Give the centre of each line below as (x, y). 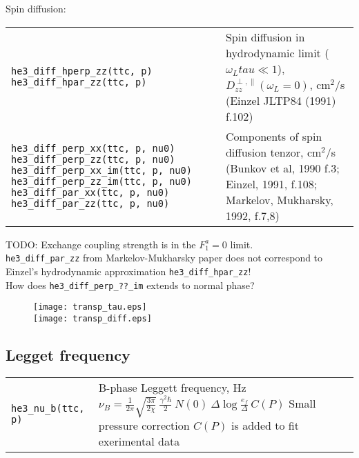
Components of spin (274, 136)
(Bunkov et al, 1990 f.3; (282, 168)
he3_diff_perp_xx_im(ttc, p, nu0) (101, 170)
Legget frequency (68, 354)
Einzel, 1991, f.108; (271, 183)
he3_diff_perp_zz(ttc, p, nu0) (93, 159)
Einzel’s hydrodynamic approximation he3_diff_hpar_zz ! (128, 271)
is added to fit (265, 425)
